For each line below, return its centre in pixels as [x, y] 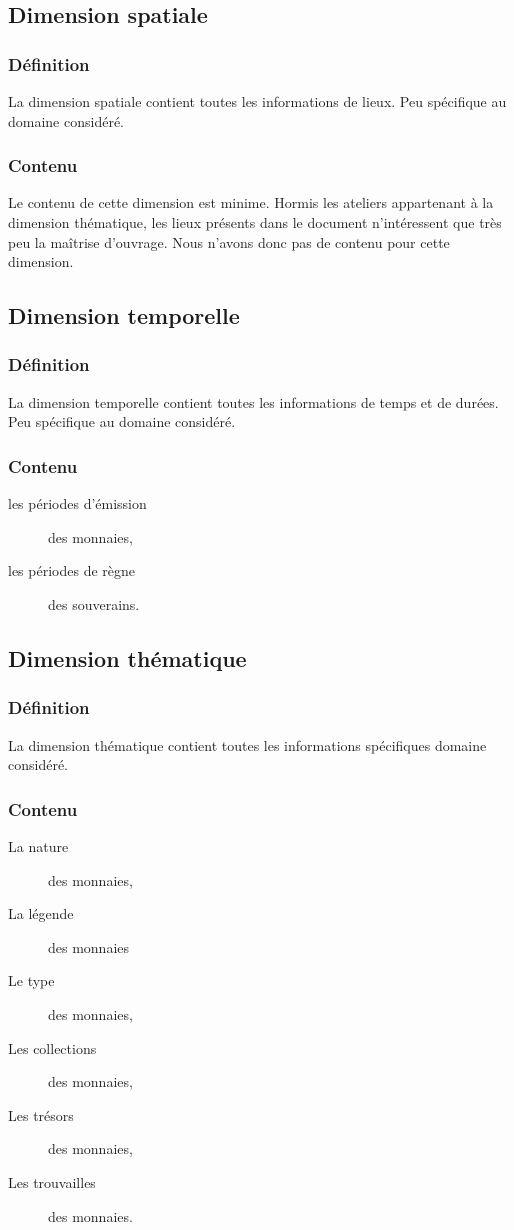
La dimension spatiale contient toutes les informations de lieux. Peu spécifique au [257, 101]
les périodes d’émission [77, 503]
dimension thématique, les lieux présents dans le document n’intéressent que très [255, 222]
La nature [38, 845]
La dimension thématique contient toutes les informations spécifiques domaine [247, 744]
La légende [41, 913]
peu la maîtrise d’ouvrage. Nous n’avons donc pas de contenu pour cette [229, 241]
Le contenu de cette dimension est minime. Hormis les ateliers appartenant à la [251, 202]
